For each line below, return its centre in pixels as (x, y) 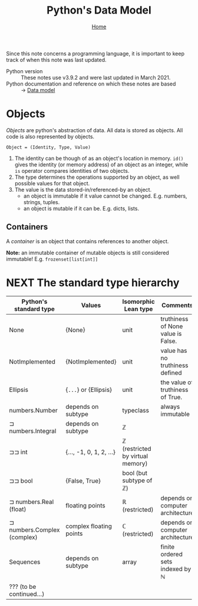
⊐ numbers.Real (32, 502)
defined (171, 372)
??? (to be (23, 587)
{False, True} (83, 480)
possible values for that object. (52, 183)
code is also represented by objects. (50, 136)
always (170, 407)
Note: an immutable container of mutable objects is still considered (88, 253)
